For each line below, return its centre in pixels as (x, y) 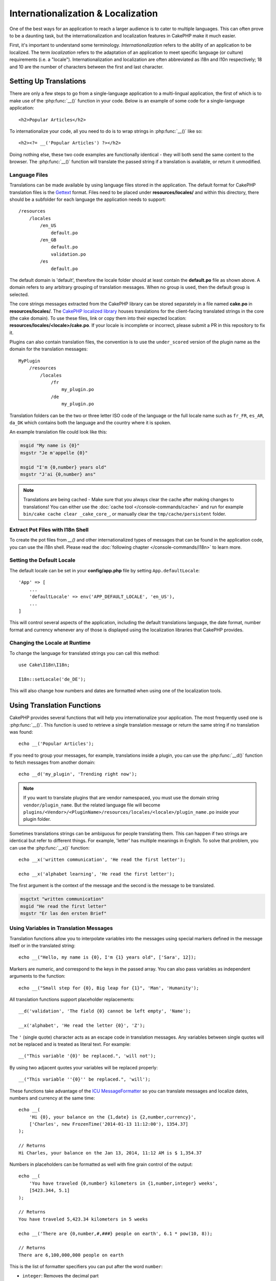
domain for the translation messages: (49, 349)
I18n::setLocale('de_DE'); (52, 679)
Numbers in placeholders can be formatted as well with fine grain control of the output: (101, 1164)
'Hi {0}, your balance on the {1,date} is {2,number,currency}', (113, 1117)
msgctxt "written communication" (62, 899)
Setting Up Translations (48, 81)
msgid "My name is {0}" (50, 446)
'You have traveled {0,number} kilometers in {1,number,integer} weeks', (123, 1183)
